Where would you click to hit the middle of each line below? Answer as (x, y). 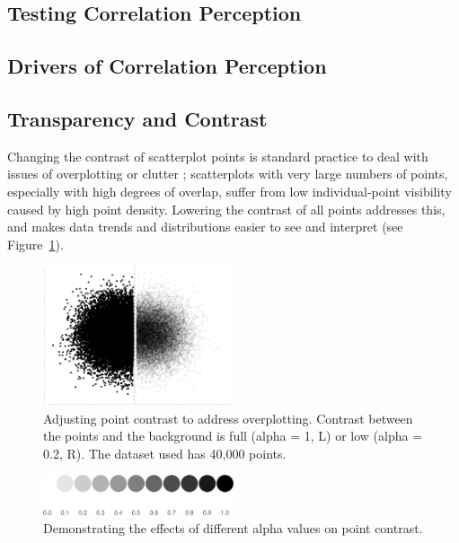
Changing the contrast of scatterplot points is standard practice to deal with (218, 156)
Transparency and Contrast (137, 118)
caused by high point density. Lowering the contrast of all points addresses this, (226, 209)
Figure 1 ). (35, 244)
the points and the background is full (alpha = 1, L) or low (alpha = (233, 436)
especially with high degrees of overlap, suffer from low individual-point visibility (229, 191)
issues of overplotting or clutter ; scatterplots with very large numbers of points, (228, 174)
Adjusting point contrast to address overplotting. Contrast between (228, 418)
